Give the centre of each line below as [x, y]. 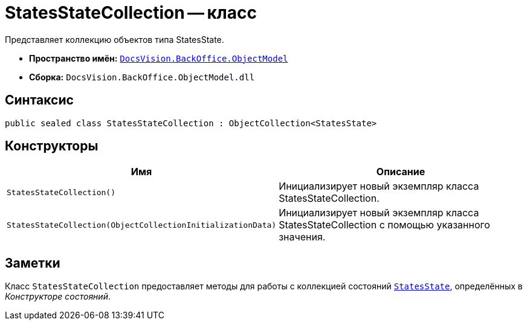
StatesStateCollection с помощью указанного [384, 225]
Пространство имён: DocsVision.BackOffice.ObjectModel [159, 58]
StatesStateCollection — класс [131, 13]
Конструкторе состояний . [58, 297]
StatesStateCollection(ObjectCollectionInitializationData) [142, 225]
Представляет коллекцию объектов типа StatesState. [115, 39]
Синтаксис [39, 100]
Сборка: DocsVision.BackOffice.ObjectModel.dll [142, 77]
